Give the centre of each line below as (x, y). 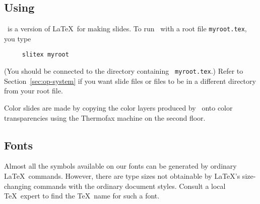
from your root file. (34, 91)
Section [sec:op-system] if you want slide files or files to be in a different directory (130, 81)
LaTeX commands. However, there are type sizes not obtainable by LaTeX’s (122, 175)
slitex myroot (45, 55)
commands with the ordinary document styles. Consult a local (129, 186)
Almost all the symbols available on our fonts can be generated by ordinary (120, 166)
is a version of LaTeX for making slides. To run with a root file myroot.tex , (127, 29)
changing (18, 186)
